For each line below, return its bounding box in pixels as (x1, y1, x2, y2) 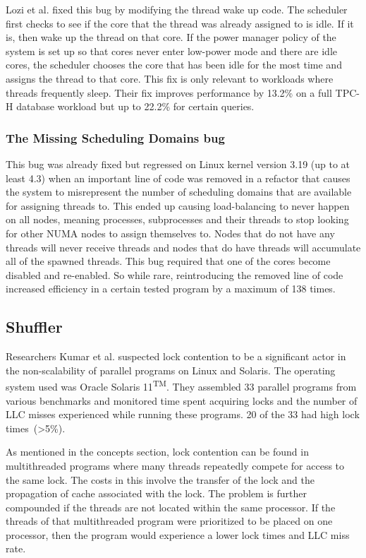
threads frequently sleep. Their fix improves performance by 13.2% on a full (6, 85, 332, 100)
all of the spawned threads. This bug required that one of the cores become (6, 254, 331, 268)
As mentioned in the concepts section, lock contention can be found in (6, 444, 309, 459)
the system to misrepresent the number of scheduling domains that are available (6, 184, 352, 199)
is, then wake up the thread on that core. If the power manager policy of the (6, 30, 336, 44)
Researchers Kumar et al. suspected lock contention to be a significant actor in (6, 349, 346, 364)
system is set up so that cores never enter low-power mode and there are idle (6, 43, 337, 58)
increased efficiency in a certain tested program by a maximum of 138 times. (6, 281, 336, 296)
